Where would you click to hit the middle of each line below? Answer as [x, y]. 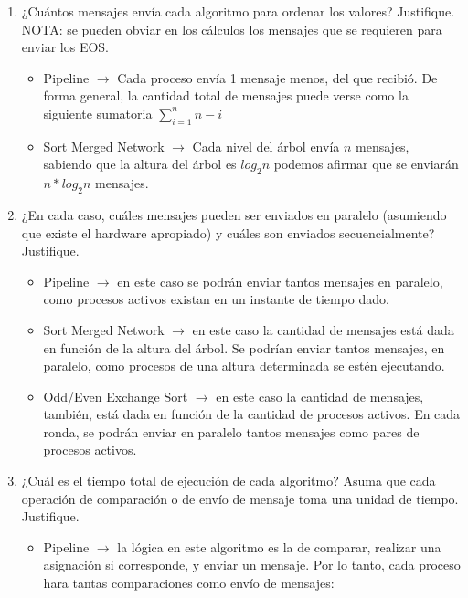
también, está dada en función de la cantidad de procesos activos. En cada [252, 414]
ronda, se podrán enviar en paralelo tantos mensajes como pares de [231, 431]
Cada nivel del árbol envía [266, 146]
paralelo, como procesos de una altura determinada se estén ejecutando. [244, 366]
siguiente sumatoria [98, 113]
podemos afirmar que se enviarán [366, 164]
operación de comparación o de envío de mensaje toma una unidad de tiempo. [240, 498]
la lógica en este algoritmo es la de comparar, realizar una [279, 546]
